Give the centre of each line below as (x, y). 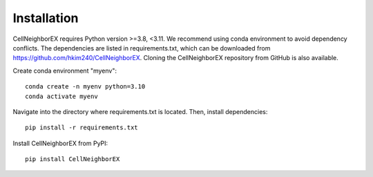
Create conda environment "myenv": (65, 71)
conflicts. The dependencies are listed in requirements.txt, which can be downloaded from (142, 48)
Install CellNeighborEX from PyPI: (60, 143)
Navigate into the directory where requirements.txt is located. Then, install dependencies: (140, 111)
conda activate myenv (61, 96)
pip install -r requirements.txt (82, 128)
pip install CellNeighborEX (73, 159)
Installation (46, 18)
